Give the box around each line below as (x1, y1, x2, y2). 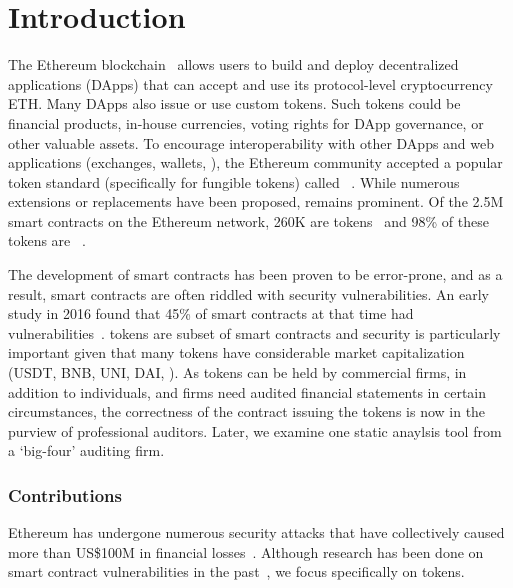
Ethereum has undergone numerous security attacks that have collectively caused (8, 522, 505, 543)
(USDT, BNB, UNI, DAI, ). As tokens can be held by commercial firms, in (8, 362, 467, 383)
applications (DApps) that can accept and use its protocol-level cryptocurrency (8, 73, 493, 94)
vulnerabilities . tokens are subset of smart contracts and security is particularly (8, 322, 501, 343)
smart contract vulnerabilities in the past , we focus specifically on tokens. (8, 561, 465, 582)
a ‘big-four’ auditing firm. (8, 440, 165, 461)
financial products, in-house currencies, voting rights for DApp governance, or (8, 112, 484, 133)
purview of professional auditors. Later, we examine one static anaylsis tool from (8, 420, 502, 441)
